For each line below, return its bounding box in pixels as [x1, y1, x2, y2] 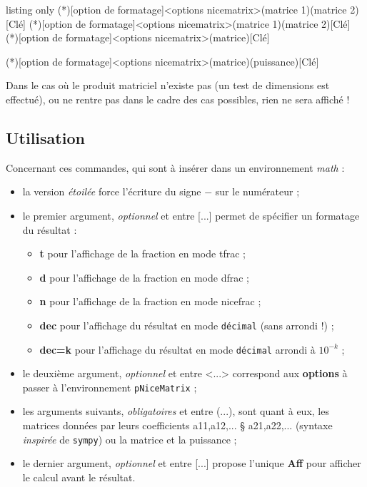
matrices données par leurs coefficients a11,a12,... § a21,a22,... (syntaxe [22, 418, 333, 433]
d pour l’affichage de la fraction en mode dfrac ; [39, 270, 249, 284]
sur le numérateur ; [215, 184, 300, 199]
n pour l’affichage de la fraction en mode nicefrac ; [39, 294, 261, 309]
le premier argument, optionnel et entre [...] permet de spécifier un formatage [22, 207, 360, 222]
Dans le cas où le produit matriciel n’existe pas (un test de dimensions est [6, 78, 330, 93]
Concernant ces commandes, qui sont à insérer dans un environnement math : [6, 160, 345, 175]
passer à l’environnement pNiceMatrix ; [22, 379, 197, 394]
